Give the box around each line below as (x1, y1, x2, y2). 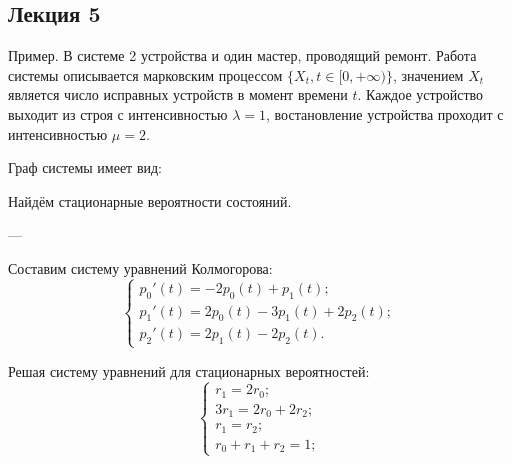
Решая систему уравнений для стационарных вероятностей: (8, 360, 370, 381)
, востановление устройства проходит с (266, 103, 504, 124)
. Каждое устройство (357, 84, 484, 105)
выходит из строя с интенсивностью (8, 103, 228, 124)
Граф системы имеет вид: (8, 157, 163, 178)
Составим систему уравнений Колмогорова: (8, 257, 273, 278)
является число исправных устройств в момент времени (8, 84, 348, 105)
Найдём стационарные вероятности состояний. (8, 190, 292, 211)
